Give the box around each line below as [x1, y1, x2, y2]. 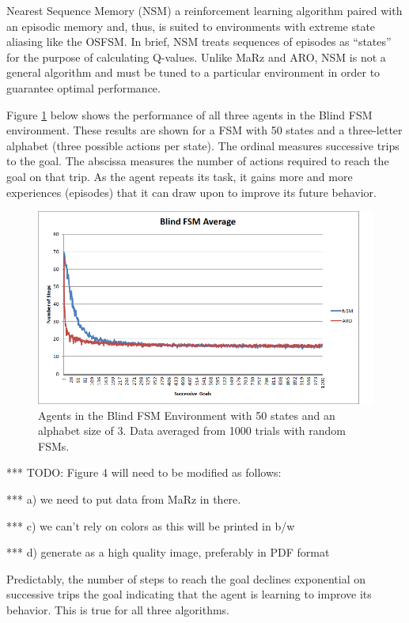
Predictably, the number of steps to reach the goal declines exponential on [6, 570, 365, 587]
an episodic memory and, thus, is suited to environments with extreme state [6, 17, 376, 34]
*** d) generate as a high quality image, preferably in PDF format [6, 544, 330, 561]
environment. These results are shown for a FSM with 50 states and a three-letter [6, 122, 403, 138]
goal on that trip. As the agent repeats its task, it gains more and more [6, 168, 353, 184]
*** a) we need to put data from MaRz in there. [6, 490, 241, 507]
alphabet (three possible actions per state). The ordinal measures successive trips [6, 137, 400, 153]
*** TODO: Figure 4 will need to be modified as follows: [6, 464, 282, 481]
